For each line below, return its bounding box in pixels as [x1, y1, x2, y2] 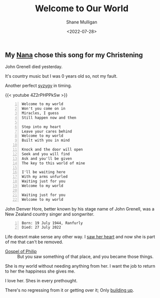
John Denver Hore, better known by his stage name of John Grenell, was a [5, 206, 155, 212]
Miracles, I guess [21, 111, 59, 116]
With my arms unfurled [21, 174, 68, 179]
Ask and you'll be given [21, 156, 72, 161]
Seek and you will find [21, 151, 70, 156]
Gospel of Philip [5, 249, 37, 255]
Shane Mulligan [66, 19, 97, 25]
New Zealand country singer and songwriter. [5, 211, 95, 217]
